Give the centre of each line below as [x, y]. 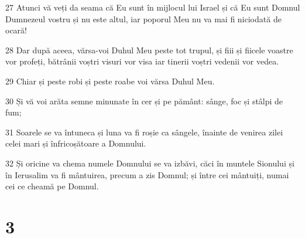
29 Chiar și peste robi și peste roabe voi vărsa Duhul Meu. [110, 81]
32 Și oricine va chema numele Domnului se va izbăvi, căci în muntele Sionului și [150, 163]
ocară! [16, 30]
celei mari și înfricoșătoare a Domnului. [76, 143]
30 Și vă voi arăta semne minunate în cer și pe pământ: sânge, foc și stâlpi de [144, 101]
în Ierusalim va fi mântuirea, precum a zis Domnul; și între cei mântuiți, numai [147, 174]
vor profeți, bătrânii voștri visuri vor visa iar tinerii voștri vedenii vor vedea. [142, 61]
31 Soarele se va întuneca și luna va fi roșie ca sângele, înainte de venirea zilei [144, 132]
